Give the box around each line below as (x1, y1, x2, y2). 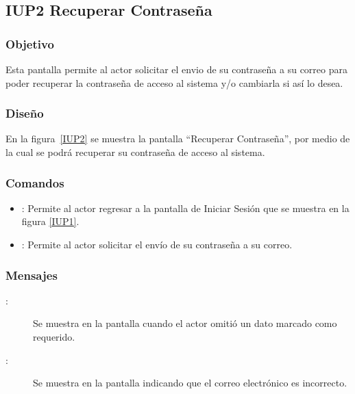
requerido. (33, 330, 75, 343)
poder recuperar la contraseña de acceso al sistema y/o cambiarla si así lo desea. (5, 75, 343, 90)
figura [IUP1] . (21, 214, 79, 228)
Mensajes (5, 266, 58, 283)
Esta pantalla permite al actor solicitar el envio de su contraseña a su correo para (5, 62, 347, 76)
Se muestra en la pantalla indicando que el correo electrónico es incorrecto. (33, 376, 347, 390)
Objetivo (5, 35, 54, 52)
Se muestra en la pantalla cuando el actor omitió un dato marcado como (33, 316, 337, 330)
